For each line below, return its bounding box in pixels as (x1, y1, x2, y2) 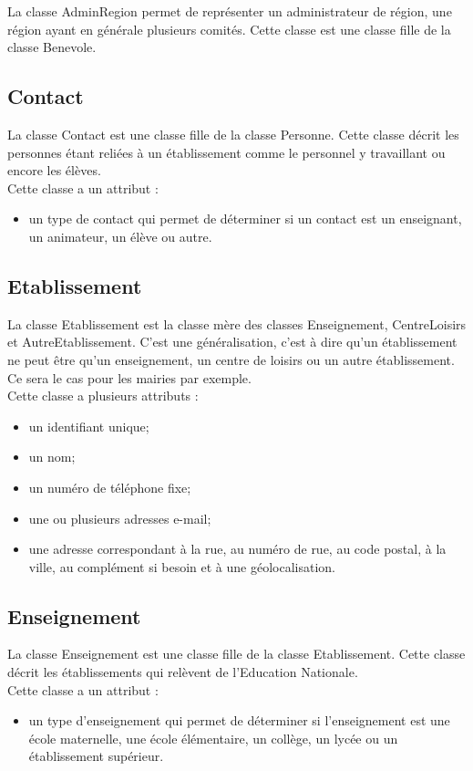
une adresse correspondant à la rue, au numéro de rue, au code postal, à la (28, 539, 447, 558)
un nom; (28, 447, 76, 466)
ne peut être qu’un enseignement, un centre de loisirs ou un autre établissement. (7, 349, 455, 369)
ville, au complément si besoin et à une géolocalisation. (28, 557, 336, 576)
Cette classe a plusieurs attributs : (7, 386, 199, 405)
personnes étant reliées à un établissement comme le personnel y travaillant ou (7, 142, 446, 161)
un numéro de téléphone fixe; (28, 477, 191, 496)
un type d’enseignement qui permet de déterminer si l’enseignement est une (28, 711, 450, 730)
